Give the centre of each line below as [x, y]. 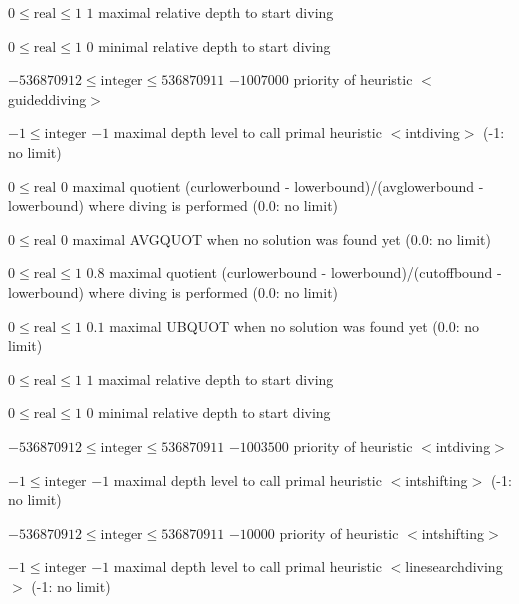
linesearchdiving [454, 566]
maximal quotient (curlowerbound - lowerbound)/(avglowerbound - [278, 185]
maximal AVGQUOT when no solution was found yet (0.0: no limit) [281, 238]
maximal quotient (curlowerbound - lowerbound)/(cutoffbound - [305, 272]
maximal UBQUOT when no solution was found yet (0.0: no [294, 325]
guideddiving [47, 98]
